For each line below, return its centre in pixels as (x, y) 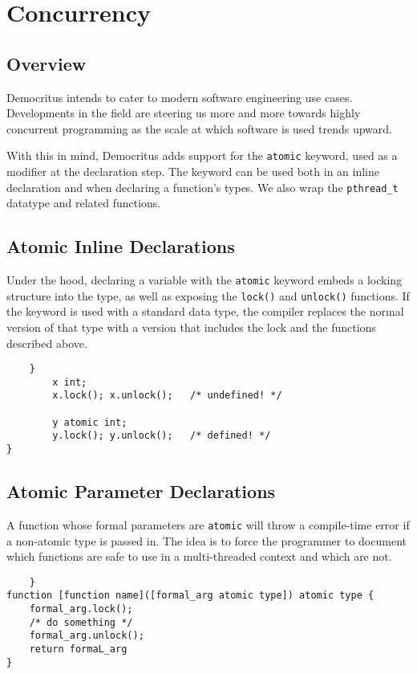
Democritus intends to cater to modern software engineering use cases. (180, 97)
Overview (47, 63)
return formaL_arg (78, 649)
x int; (70, 382)
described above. (47, 343)
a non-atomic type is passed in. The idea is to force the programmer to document (206, 540)
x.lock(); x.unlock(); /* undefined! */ (167, 396)
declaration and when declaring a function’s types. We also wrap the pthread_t (202, 187)
